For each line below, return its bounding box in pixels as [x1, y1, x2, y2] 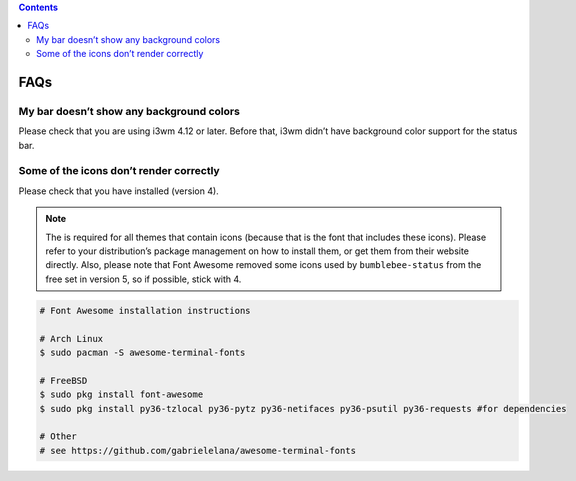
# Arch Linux [39, 333, 104, 344]
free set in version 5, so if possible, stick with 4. [45, 273, 242, 285]
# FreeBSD [39, 375, 88, 386]
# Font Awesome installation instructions [39, 305, 251, 316]
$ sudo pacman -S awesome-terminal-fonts [39, 346, 246, 358]
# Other [39, 431, 77, 442]
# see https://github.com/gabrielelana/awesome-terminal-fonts [39, 445, 357, 456]
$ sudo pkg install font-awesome [39, 389, 204, 400]
